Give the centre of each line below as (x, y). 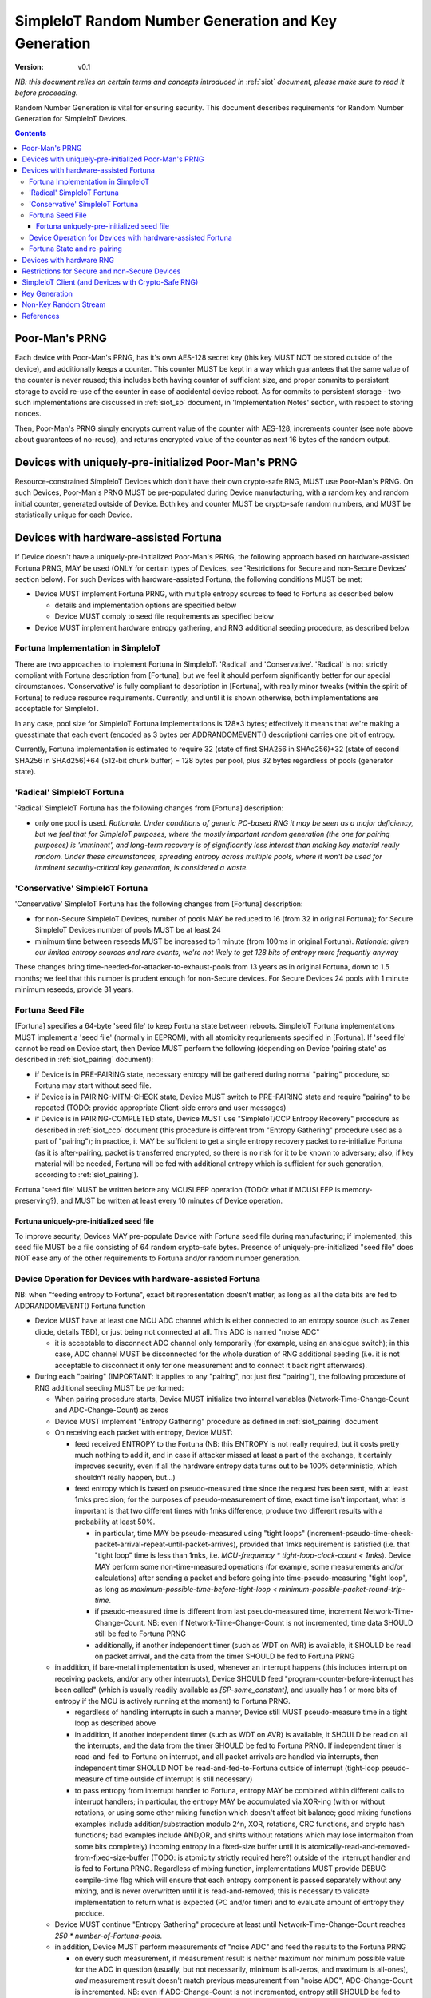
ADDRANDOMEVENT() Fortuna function (80, 1306)
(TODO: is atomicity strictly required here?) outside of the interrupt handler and (281, 1857)
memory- (357, 1189)
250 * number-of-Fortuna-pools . (109, 1936)
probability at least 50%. (115, 1522)
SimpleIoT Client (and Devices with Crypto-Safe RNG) (110, 282)
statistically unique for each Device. (73, 515)
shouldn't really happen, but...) (125, 1477)
